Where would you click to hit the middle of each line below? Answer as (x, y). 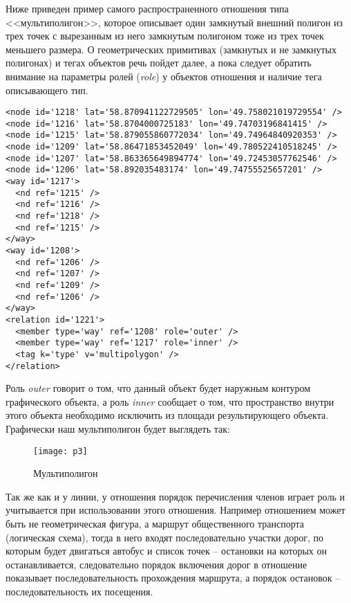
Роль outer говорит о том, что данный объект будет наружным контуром (158, 388)
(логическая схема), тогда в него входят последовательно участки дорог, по (165, 537)
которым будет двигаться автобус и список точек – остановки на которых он (166, 551)
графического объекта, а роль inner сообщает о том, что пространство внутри (170, 401)
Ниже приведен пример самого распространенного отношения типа (147, 8)
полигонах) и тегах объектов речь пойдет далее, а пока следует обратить (159, 63)
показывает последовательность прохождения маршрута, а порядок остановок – (173, 578)
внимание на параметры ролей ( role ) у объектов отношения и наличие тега (164, 76)
